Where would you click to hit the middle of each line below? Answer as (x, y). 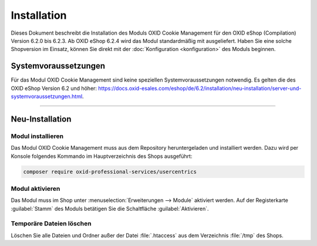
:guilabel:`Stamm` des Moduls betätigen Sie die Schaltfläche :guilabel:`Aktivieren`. (110, 208)
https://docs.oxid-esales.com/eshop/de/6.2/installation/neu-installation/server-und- (200, 88)
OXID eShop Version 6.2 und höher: (54, 88)
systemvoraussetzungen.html (47, 96)
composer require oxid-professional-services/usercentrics (110, 171)
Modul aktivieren (36, 188)
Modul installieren (37, 136)
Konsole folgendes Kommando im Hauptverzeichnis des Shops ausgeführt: (102, 156)
